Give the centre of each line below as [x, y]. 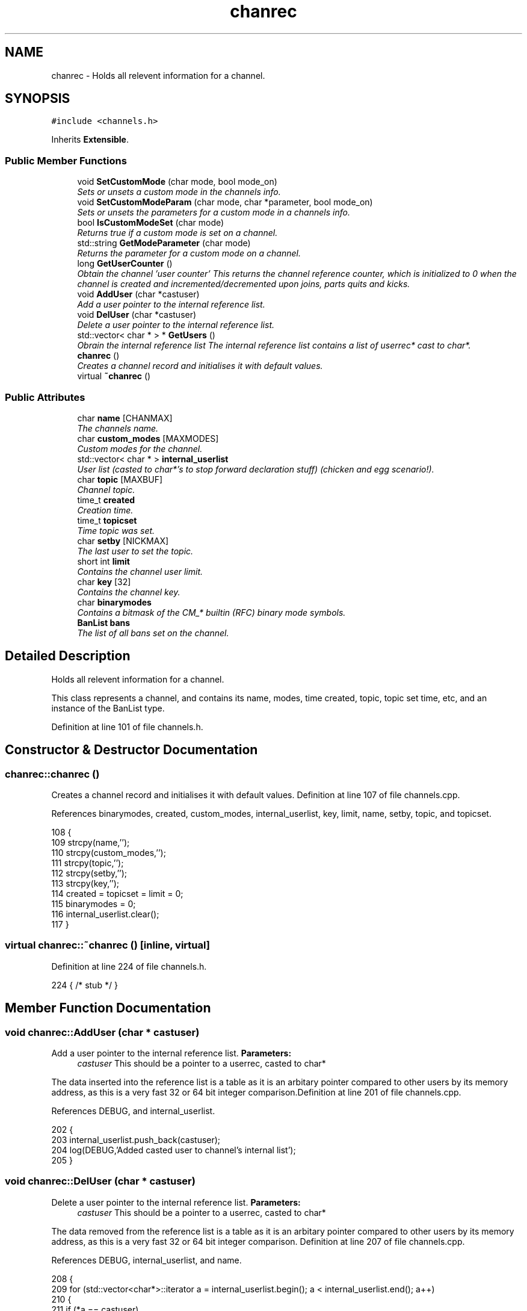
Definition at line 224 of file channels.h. [129, 966]
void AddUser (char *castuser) [138, 294]
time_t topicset [107, 520]
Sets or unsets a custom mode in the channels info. [179, 192]
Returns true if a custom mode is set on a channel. [177, 233]
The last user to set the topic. [135, 551]
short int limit [103, 561]
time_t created [106, 500]
